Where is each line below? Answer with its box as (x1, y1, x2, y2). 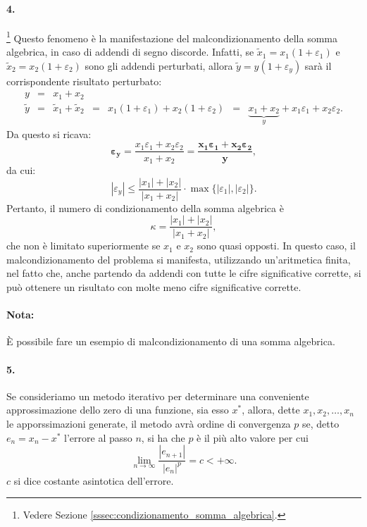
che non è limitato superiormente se (6, 238, 161, 253)
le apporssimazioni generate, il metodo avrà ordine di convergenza (6, 416, 291, 431)
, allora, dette (242, 402, 300, 417)
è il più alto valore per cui (197, 430, 309, 445)
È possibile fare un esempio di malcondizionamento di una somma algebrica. (6, 334, 335, 349)
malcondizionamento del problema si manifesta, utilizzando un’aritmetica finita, (6, 252, 351, 266)
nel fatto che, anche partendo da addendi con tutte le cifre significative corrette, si (6, 266, 361, 280)
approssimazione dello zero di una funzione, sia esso (6, 402, 229, 417)
